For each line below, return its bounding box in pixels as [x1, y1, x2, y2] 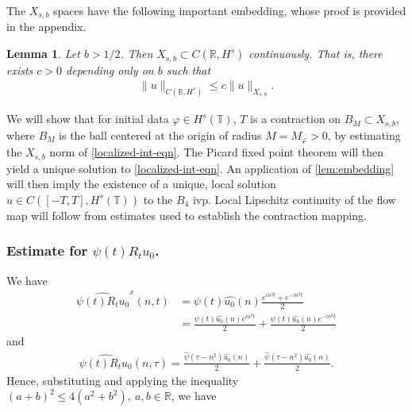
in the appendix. [6, 18, 87, 35]
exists [6, 61, 33, 78]
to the [143, 191, 173, 207]
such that [166, 61, 211, 78]
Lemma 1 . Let [6, 45, 80, 62]
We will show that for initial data [6, 110, 169, 127]
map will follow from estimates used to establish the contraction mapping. [6, 206, 367, 223]
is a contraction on [250, 110, 341, 127]
